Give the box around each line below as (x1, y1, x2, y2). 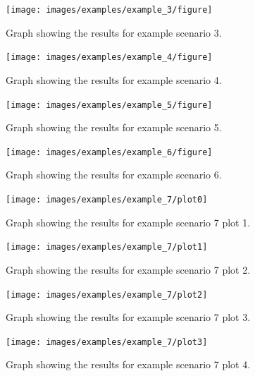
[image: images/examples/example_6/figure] (6, 147, 213, 157)
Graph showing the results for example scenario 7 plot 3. (6, 310, 251, 325)
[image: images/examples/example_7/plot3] (6, 336, 208, 347)
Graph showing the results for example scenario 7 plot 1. (6, 214, 251, 229)
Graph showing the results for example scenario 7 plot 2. (6, 262, 251, 277)
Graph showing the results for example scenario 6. (6, 167, 222, 182)
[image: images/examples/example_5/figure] (6, 99, 213, 110)
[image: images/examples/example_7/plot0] (6, 195, 208, 205)
